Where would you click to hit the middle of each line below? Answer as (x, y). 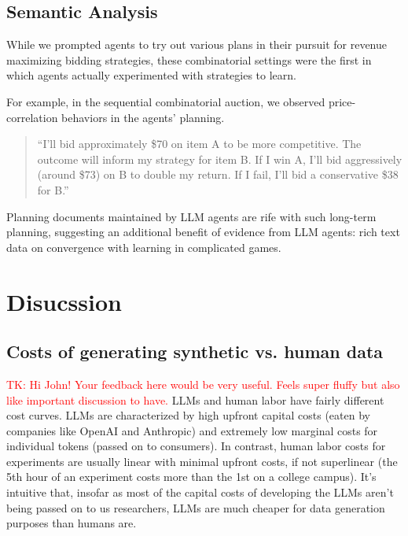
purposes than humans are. (72, 523)
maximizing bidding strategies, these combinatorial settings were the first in (189, 59)
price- (342, 101)
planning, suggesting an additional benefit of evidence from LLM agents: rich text (203, 232)
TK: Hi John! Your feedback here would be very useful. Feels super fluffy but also (203, 384)
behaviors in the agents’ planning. (143, 117)
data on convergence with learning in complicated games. (144, 247)
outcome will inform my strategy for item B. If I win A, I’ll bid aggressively (220, 159)
